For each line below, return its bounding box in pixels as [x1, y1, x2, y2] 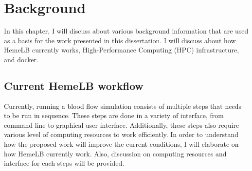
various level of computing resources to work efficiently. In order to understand [4, 129, 239, 139]
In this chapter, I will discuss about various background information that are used [4, 26, 249, 36]
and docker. [4, 54, 38, 64]
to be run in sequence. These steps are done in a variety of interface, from [4, 110, 224, 120]
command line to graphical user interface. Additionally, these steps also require [4, 120, 239, 130]
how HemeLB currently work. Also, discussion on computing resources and [4, 148, 227, 158]
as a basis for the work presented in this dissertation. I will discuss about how [4, 35, 236, 45]
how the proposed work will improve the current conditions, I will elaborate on [4, 139, 239, 149]
